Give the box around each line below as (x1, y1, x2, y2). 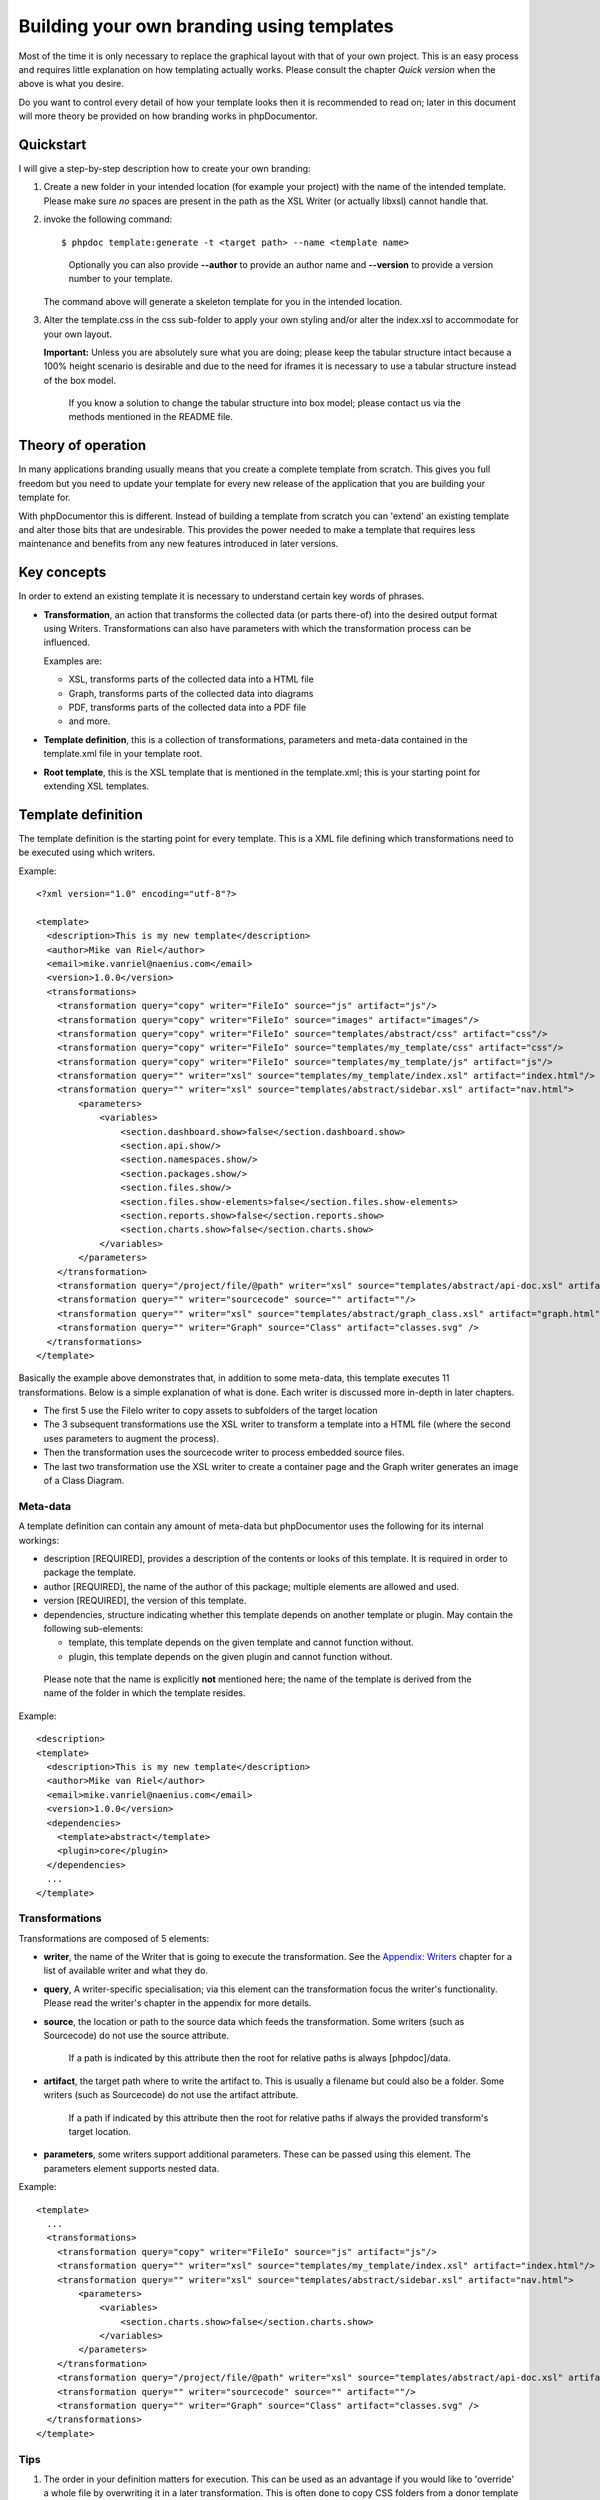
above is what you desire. (18, 78, 125, 90)
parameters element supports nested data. (43, 2162, 220, 2174)
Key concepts (18, 564, 107, 581)
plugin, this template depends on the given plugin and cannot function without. (68, 1650, 394, 1662)
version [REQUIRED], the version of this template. (43, 1595, 247, 1607)
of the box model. (43, 374, 117, 386)
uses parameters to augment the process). (43, 1432, 220, 1444)
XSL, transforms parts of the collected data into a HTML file (68, 673, 314, 685)
